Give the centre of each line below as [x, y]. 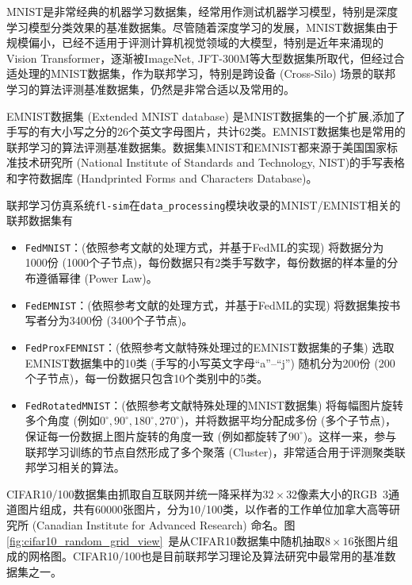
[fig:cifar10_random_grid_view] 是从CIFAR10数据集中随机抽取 [166, 540]
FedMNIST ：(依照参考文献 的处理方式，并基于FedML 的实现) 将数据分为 [204, 246]
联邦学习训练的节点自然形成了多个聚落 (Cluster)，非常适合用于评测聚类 [210, 451]
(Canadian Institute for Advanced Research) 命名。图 [164, 524]
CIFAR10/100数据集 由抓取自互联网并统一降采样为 [135, 493]
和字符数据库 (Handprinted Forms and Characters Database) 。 [162, 177]
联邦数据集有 [40, 220]
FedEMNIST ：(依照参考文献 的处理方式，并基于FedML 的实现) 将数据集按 [207, 304]
